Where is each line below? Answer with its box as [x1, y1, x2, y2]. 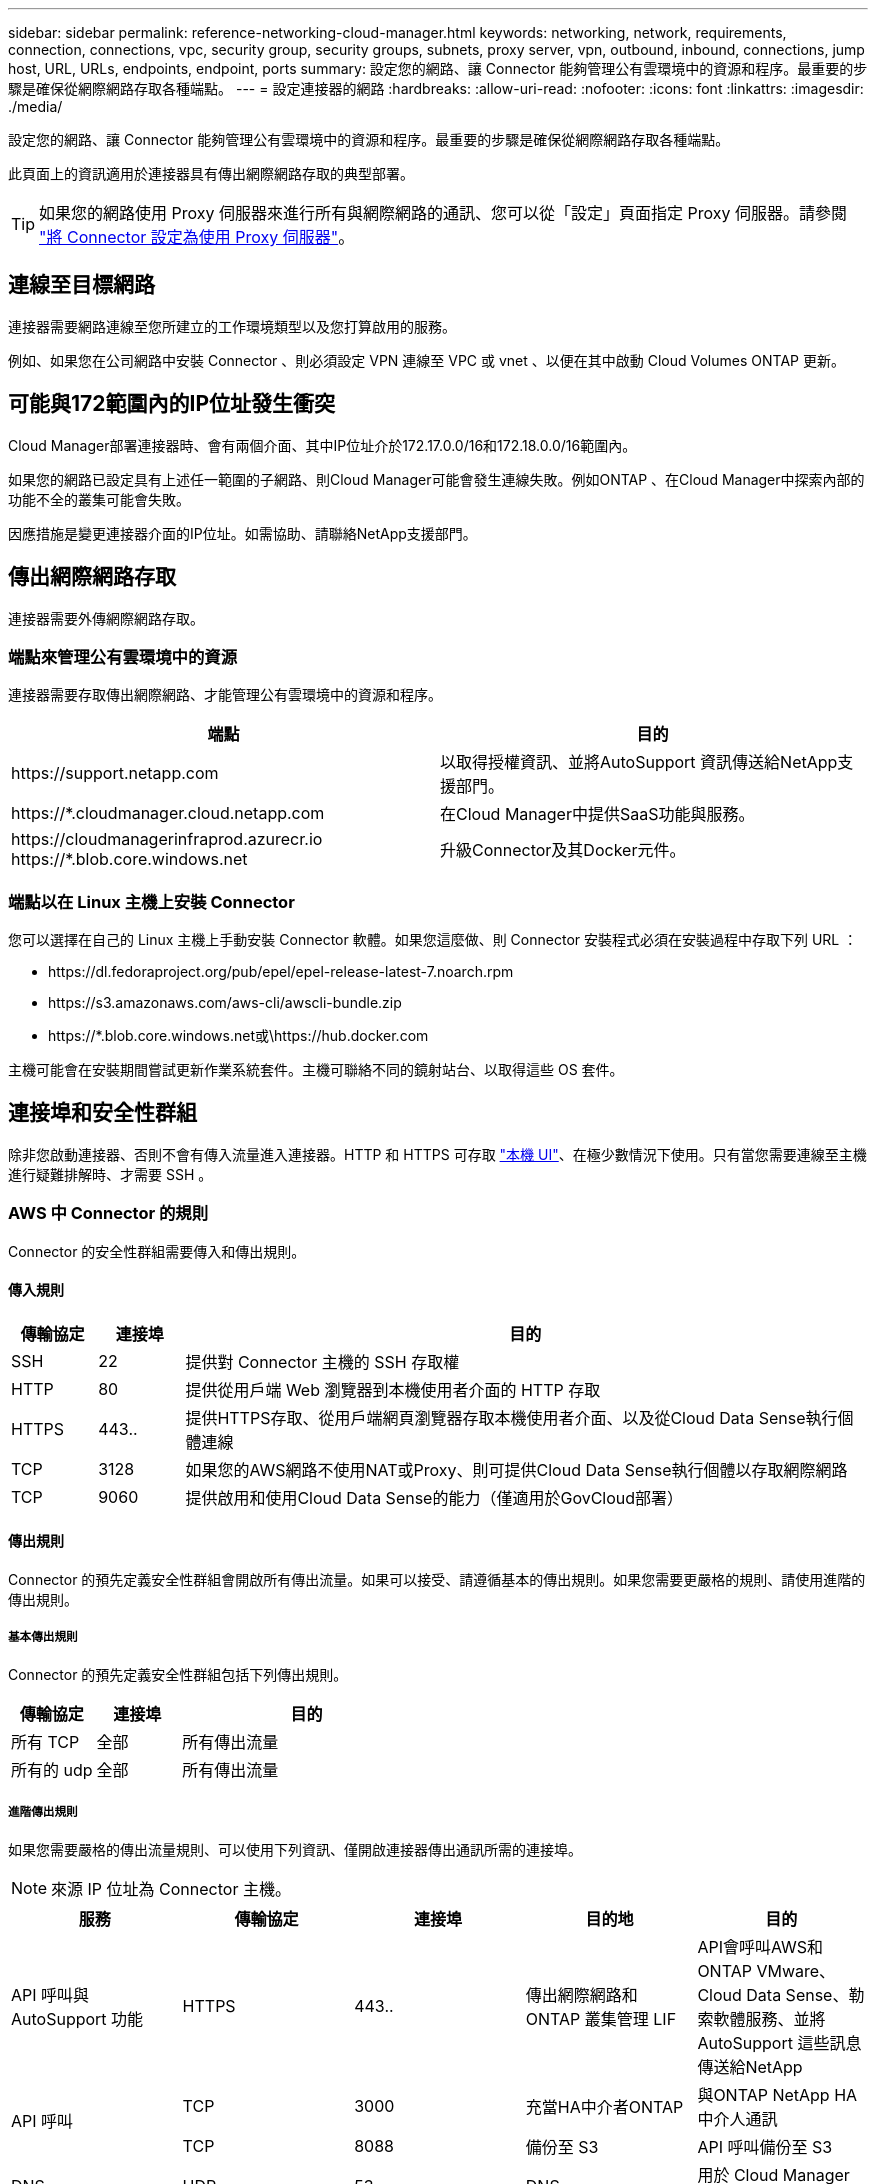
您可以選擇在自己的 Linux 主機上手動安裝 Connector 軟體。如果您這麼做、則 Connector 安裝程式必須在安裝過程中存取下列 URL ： [8, 931, 858, 949]
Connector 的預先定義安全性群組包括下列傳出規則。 [8, 1665, 348, 1683]
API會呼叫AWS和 [697, 1936, 824, 1957]
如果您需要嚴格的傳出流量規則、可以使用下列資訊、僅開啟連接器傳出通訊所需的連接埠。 [8, 1840, 582, 1858]
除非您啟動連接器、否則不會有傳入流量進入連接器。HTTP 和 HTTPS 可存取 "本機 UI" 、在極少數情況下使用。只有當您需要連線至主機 [8, 1145, 867, 1163]
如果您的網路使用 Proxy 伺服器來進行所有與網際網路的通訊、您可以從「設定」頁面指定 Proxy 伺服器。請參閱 [39, 203, 847, 223]
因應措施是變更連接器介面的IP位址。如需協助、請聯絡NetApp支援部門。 [8, 524, 477, 542]
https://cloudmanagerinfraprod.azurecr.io [11, 829, 323, 850]
